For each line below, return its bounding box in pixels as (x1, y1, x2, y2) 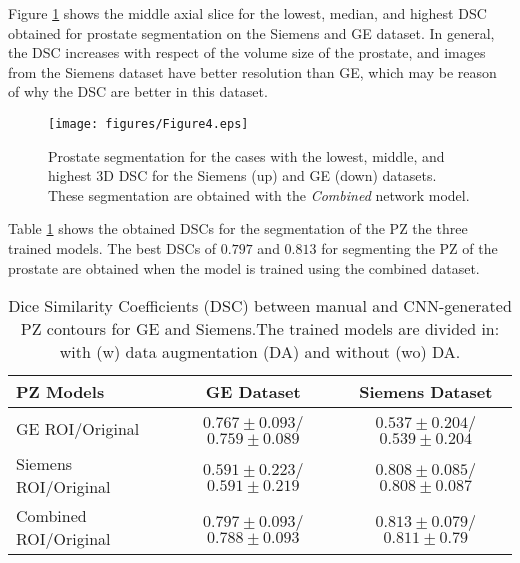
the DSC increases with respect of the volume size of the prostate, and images (8, 42, 486, 63)
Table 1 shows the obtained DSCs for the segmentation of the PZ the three (8, 218, 468, 239)
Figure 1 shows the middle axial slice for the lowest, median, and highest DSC (8, 3, 487, 23)
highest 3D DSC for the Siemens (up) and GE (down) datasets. (48, 165, 437, 186)
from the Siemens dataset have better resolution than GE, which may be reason (8, 61, 497, 82)
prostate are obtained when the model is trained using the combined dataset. (8, 257, 480, 278)
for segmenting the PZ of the (321, 238, 498, 258)
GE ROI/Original (16, 416, 140, 440)
